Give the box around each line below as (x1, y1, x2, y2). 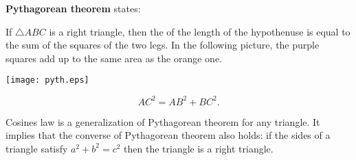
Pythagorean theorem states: (5, 1, 141, 15)
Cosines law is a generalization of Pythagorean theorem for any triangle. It (5, 114, 320, 129)
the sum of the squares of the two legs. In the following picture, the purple (5, 38, 320, 52)
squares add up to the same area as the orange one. (5, 51, 222, 65)
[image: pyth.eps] (5, 75, 89, 85)
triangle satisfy (5, 141, 68, 155)
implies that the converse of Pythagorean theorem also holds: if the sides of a (5, 128, 331, 142)
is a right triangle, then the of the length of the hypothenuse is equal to (49, 24, 351, 38)
